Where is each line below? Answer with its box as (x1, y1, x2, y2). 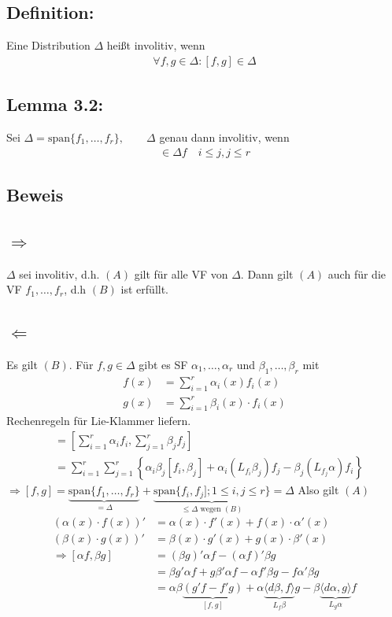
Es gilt (6, 357, 38, 373)
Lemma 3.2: (6, 92, 104, 116)
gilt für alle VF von (134, 265, 228, 282)
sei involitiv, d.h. (19, 265, 100, 282)
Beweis (6, 183, 64, 207)
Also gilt (298, 482, 339, 498)
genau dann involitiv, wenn (159, 129, 290, 146)
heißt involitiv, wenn (106, 37, 205, 54)
